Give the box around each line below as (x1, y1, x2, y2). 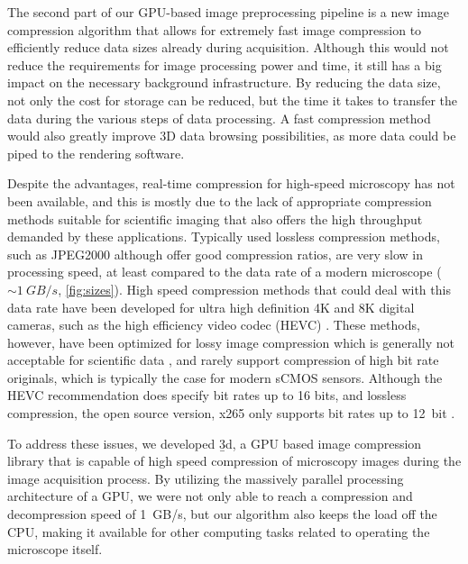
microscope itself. (7, 540, 103, 559)
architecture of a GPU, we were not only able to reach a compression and (7, 487, 413, 505)
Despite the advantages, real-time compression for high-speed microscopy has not (7, 174, 455, 193)
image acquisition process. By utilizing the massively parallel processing (7, 468, 404, 487)
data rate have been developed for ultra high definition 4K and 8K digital (7, 297, 415, 316)
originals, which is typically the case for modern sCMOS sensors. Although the (7, 368, 443, 387)
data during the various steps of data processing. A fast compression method (7, 108, 431, 127)
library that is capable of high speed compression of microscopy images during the (7, 451, 462, 470)
